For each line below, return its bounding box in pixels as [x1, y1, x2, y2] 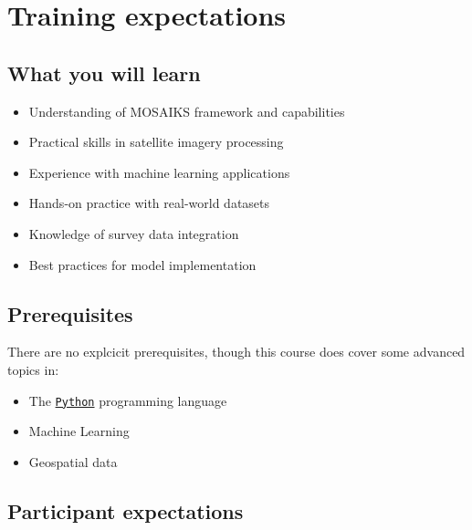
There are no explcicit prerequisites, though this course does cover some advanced [7, 342, 466, 361]
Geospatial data [28, 452, 118, 471]
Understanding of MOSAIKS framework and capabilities [28, 101, 345, 120]
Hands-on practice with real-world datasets [28, 193, 270, 213]
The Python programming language [28, 390, 227, 410]
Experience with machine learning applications [28, 162, 290, 182]
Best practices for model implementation [28, 255, 257, 274]
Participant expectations [7, 496, 244, 525]
